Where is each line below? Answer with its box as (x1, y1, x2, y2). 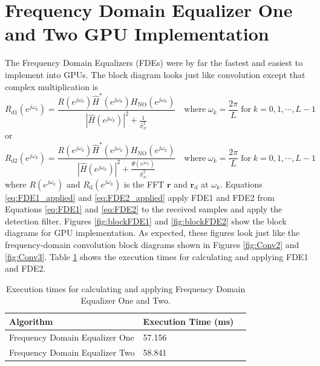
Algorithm (9, 315, 53, 327)
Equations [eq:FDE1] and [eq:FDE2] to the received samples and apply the (5, 203, 282, 215)
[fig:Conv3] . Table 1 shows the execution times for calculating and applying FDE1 (5, 250, 309, 263)
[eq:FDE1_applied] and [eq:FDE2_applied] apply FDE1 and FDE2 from (5, 191, 275, 203)
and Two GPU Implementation (5, 21, 269, 46)
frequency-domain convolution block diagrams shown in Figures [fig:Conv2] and (5, 238, 299, 250)
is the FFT (123, 177, 165, 190)
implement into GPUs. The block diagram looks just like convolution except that (5, 68, 305, 80)
